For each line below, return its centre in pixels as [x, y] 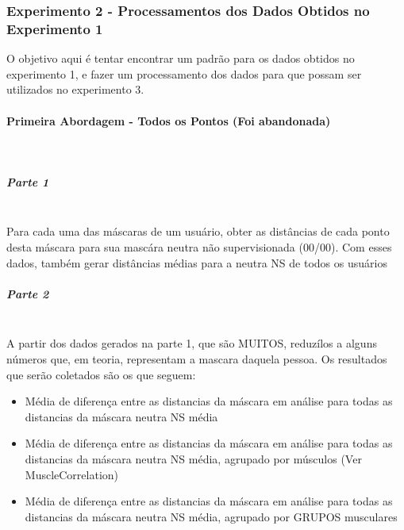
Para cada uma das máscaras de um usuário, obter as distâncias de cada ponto [198, 231]
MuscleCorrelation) [72, 474]
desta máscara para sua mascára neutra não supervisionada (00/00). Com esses [199, 247]
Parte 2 [28, 293]
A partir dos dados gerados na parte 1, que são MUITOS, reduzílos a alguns [192, 343]
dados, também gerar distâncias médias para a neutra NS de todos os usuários [197, 262]
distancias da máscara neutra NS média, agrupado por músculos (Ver [193, 458]
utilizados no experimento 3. [75, 89]
